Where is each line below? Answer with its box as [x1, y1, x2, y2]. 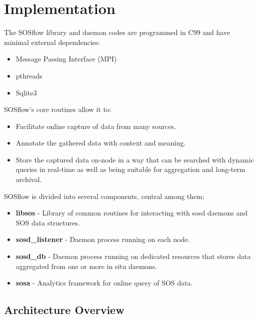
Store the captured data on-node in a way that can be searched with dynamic [15, 154, 254, 164]
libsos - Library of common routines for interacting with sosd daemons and [15, 207, 248, 218]
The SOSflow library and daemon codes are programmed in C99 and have [4, 27, 230, 37]
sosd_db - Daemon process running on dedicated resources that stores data [15, 251, 251, 261]
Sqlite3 [15, 87, 37, 97]
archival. [15, 174, 42, 184]
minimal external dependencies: [4, 36, 100, 47]
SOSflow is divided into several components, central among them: [4, 190, 204, 201]
